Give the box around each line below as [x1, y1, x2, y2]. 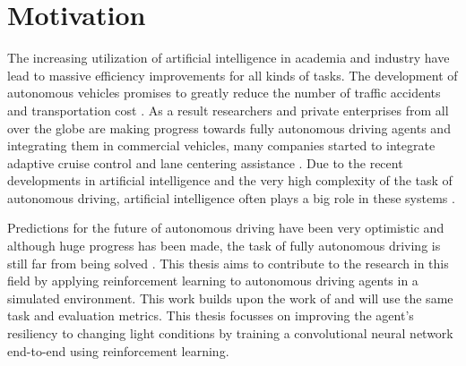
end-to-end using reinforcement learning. [7, 341, 229, 360]
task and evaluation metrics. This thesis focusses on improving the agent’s [7, 306, 414, 325]
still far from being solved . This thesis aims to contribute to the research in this [7, 253, 449, 272]
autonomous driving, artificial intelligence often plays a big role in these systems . [7, 188, 455, 207]
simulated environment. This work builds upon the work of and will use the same [7, 288, 453, 307]
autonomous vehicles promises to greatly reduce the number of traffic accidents [7, 83, 441, 102]
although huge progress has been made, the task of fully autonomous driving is [7, 236, 441, 255]
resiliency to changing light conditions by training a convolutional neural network [7, 324, 453, 343]
